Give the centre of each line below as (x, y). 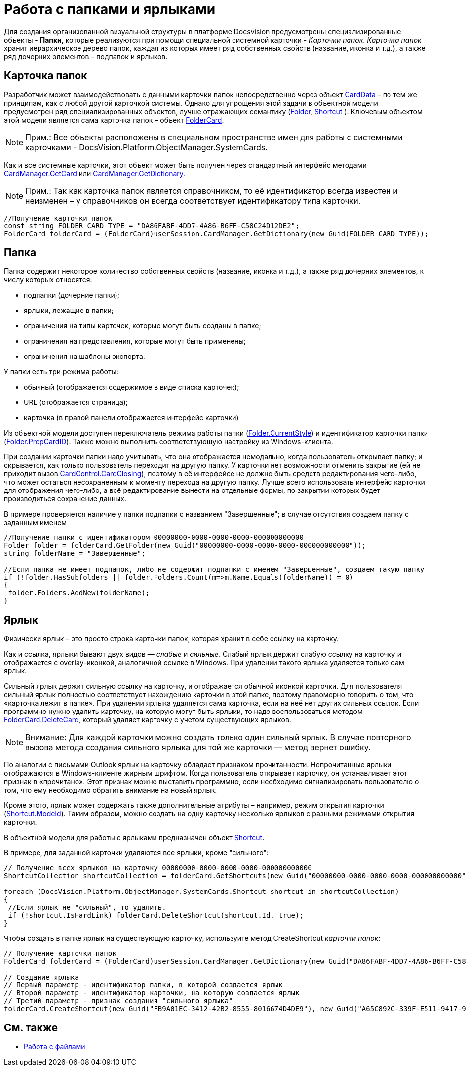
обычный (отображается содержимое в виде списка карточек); (132, 387)
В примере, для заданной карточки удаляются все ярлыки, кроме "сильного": (136, 853)
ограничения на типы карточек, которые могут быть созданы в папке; (142, 326)
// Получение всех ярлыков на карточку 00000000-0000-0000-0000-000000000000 (158, 868)
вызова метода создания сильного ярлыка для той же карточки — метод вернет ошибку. (198, 747)
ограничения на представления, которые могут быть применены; (135, 341)
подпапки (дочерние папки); (72, 295)
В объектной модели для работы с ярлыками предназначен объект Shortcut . (134, 838)
